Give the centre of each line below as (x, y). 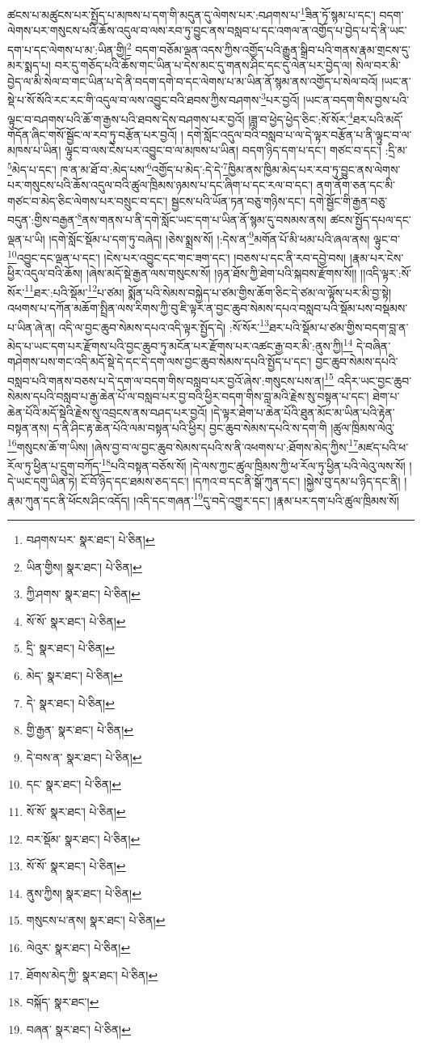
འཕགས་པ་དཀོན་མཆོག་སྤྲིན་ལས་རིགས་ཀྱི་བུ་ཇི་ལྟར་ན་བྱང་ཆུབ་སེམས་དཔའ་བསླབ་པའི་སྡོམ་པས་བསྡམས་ (208, 308)
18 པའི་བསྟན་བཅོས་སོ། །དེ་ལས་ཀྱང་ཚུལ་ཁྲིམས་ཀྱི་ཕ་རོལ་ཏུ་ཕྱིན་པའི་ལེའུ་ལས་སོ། (253, 464)
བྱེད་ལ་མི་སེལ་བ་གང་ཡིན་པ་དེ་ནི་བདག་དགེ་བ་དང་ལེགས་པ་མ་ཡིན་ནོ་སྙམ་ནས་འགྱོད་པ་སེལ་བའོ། (193, 81)
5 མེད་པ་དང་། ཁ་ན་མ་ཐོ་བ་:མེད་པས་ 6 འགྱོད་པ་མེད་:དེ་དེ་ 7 (118, 168)
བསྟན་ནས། (28, 428)
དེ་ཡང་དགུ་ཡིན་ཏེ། (42, 481)
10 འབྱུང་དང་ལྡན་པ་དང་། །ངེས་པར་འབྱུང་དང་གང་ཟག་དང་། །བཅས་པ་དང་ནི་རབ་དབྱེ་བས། (177, 256)
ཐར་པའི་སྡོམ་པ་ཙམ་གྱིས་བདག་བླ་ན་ (339, 327)
